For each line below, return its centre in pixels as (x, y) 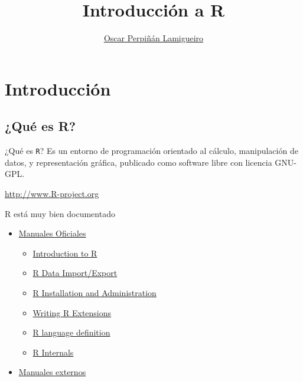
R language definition (71, 332)
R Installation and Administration (95, 292)
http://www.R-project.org (52, 193)
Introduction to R (65, 253)
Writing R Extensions (72, 312)
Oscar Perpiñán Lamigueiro (154, 38)
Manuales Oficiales (52, 233)
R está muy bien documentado (60, 213)
